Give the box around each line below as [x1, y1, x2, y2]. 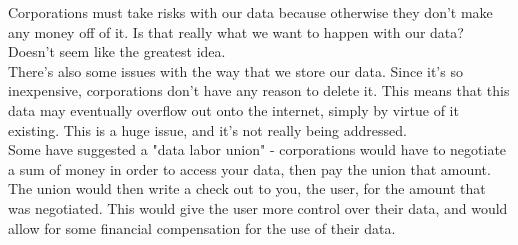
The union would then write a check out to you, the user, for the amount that [8, 178, 486, 199]
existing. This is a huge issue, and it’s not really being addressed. [8, 119, 407, 140]
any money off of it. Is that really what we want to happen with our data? [8, 21, 464, 42]
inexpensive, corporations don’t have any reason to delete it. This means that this [8, 80, 510, 101]
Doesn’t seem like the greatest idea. [8, 41, 226, 62]
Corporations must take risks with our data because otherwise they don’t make [8, 2, 493, 22]
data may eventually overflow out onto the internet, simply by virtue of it [8, 99, 459, 120]
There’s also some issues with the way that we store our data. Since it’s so [8, 60, 463, 81]
